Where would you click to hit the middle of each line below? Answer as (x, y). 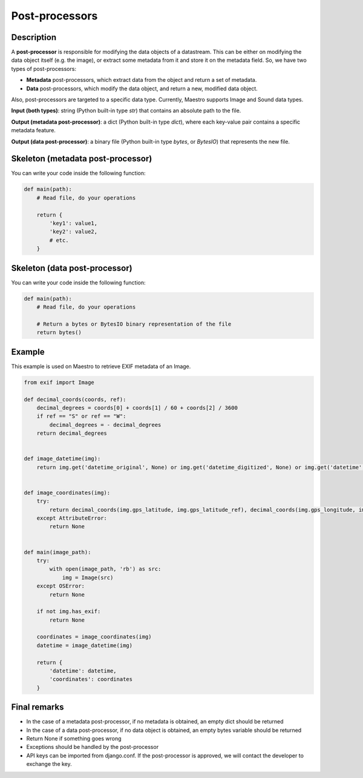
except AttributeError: (72, 518)
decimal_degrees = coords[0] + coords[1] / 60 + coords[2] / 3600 (137, 407)
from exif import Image (59, 382)
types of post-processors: (44, 69)
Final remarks (38, 707)
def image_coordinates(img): (67, 492)
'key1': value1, (74, 223)
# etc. (59, 240)
